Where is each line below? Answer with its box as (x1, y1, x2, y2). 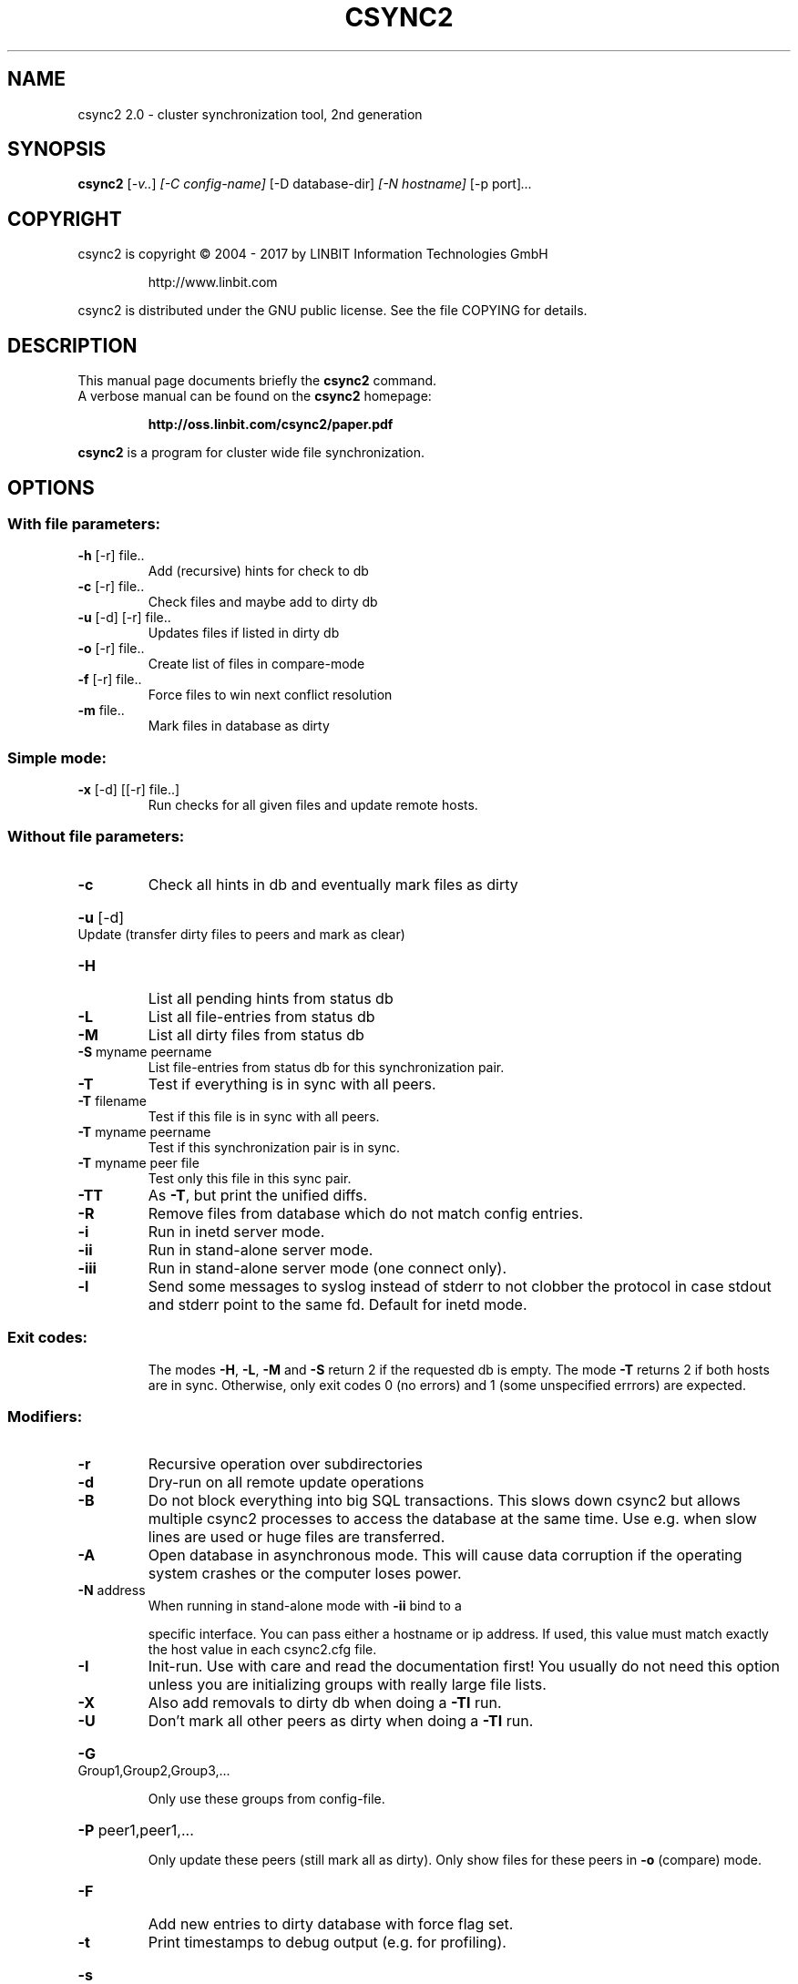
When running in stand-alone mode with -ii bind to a (148, 1598, 462, 1614)
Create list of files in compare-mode (148, 656, 365, 672)
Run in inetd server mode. (148, 1222, 325, 1241)
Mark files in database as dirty (148, 718, 330, 734)
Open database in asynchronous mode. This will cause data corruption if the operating (148, 1546, 742, 1565)
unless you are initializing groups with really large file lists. (148, 1675, 547, 1694)
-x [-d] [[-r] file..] (77, 782, 180, 798)
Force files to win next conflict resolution (148, 687, 393, 703)
